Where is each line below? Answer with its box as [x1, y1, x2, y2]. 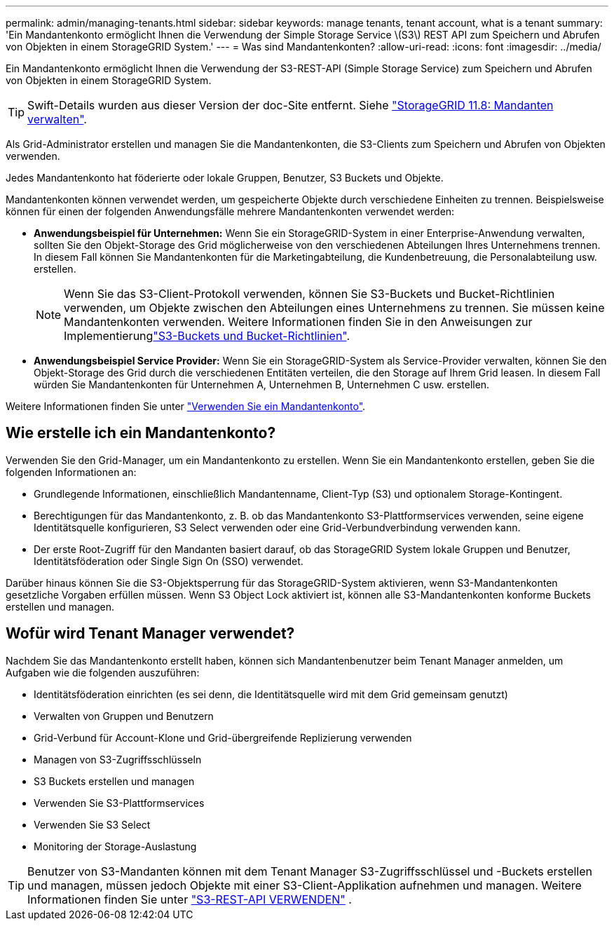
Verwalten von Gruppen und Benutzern [34, 709, 214, 722]
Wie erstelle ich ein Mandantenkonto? [6, 424, 276, 442]
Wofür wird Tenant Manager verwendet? [6, 625, 295, 643]
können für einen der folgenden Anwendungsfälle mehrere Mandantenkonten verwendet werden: [6, 205, 455, 217]
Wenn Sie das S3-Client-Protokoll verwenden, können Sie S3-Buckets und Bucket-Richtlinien [64, 287, 555, 301]
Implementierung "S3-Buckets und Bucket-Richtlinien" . [64, 329, 350, 343]
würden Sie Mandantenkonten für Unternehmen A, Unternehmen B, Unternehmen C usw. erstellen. [34, 379, 490, 390]
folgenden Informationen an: [6, 465, 137, 478]
